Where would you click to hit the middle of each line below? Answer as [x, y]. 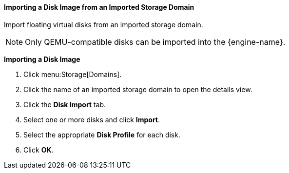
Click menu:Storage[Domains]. [73, 74]
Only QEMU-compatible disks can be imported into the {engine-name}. [155, 42]
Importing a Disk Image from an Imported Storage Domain [99, 7]
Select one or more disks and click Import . [92, 119]
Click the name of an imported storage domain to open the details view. [138, 89]
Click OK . [39, 150]
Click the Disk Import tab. [65, 104]
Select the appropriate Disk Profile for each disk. [102, 135]
